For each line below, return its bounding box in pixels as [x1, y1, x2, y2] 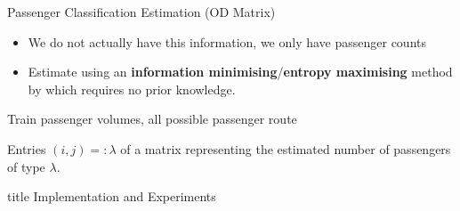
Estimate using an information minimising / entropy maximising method [28, 62, 453, 81]
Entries [7, 139, 46, 158]
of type [7, 157, 45, 175]
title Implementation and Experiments [7, 187, 216, 206]
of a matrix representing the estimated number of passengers [120, 139, 451, 158]
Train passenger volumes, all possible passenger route [7, 110, 297, 128]
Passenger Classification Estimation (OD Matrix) [7, 3, 276, 20]
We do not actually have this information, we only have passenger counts [28, 32, 427, 51]
